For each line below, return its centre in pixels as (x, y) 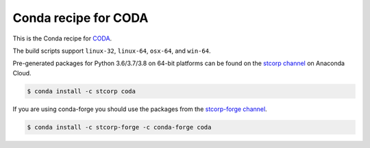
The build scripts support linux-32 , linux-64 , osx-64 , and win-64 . (112, 51)
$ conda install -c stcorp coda (82, 91)
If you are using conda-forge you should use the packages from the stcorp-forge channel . (140, 109)
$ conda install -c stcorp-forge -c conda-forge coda (119, 127)
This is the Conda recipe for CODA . (62, 38)
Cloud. (22, 73)
